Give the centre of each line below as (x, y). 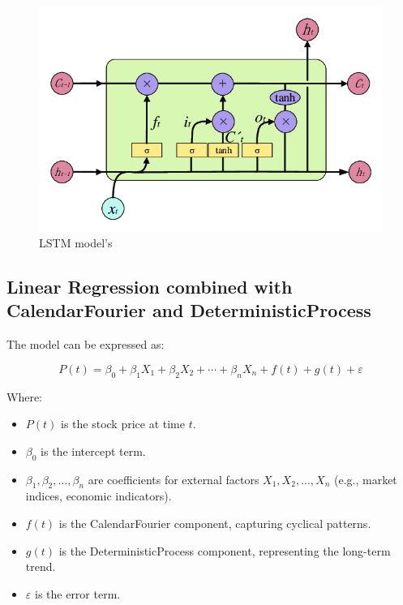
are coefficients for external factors (174, 479)
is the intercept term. (93, 451)
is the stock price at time (122, 424)
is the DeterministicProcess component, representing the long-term (225, 550)
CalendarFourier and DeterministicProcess (189, 310)
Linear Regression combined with (150, 286)
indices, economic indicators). (99, 496)
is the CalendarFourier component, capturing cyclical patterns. (215, 523)
